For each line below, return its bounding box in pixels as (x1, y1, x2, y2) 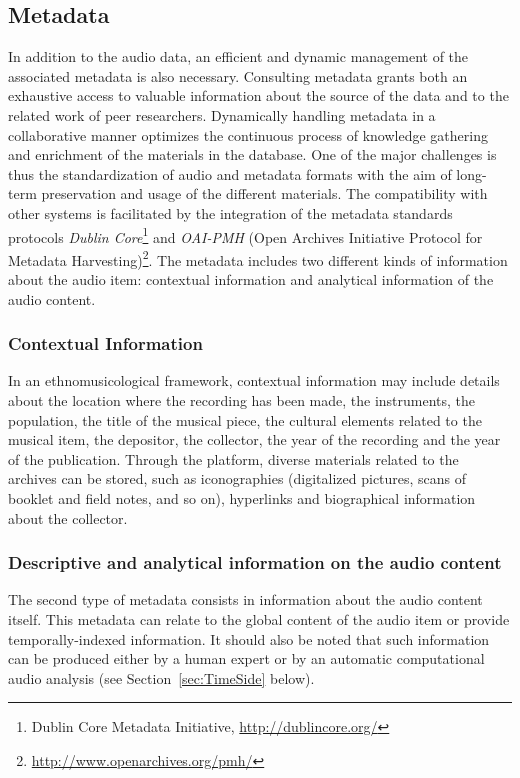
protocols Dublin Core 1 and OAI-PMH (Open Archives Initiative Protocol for (8, 223, 483, 247)
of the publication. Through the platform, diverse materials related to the (8, 448, 459, 469)
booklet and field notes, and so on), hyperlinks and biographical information (8, 488, 476, 509)
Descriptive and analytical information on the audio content (8, 550, 502, 575)
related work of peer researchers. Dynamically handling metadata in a (8, 104, 436, 125)
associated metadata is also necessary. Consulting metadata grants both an (8, 65, 468, 86)
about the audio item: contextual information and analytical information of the (8, 269, 494, 290)
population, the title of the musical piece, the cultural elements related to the (8, 409, 482, 430)
